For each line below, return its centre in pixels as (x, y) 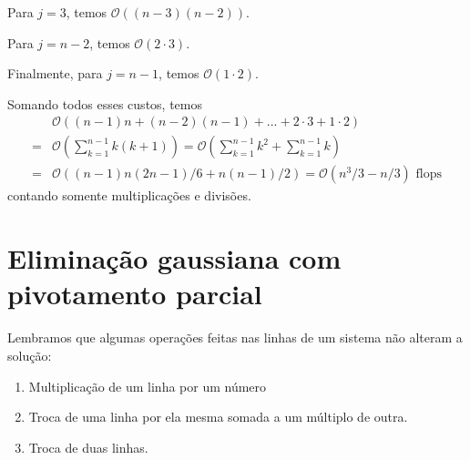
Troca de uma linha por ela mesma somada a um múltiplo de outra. (218, 417)
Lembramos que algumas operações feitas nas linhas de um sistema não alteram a (235, 337)
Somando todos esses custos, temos (105, 103)
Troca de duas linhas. (88, 447)
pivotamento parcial (135, 294)
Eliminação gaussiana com (174, 258)
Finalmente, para (55, 73)
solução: (30, 355)
